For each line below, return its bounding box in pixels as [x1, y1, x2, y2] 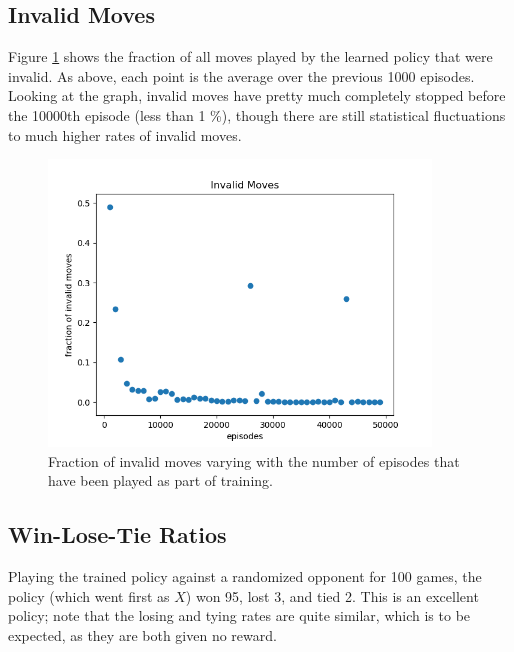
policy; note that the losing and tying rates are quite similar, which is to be [8, 605, 471, 626]
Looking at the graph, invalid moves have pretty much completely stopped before [8, 85, 506, 106]
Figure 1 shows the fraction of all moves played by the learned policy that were [8, 46, 493, 67]
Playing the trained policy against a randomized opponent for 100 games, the [8, 566, 482, 587]
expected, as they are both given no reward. [8, 624, 277, 645]
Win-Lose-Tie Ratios [8, 519, 227, 550]
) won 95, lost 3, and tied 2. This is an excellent [185, 585, 479, 606]
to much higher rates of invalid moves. [8, 124, 242, 145]
